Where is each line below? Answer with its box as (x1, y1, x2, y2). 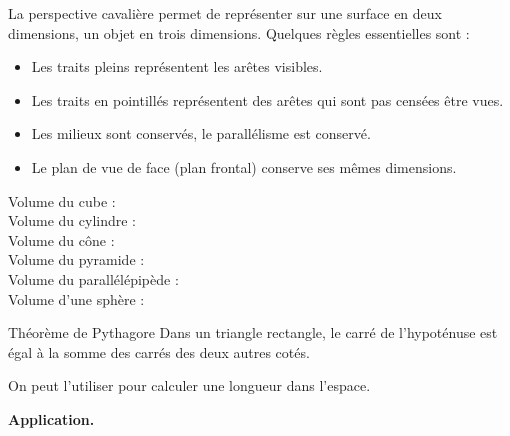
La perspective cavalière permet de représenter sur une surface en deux (8, 3, 442, 23)
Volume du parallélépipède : (8, 268, 179, 289)
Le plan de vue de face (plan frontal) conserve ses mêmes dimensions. (31, 156, 457, 177)
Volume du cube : (8, 190, 116, 211)
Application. (8, 408, 95, 429)
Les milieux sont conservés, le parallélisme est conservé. (31, 123, 371, 144)
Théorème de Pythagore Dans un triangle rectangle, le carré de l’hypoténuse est (8, 322, 498, 343)
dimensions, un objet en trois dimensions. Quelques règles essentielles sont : (8, 22, 470, 43)
